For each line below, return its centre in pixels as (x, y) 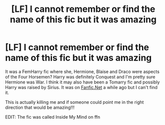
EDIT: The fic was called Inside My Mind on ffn (53, 117)
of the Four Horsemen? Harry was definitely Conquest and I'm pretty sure (80, 77)
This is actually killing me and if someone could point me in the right (75, 102)
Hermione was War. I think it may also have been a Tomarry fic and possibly (82, 82)
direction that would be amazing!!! (40, 107)
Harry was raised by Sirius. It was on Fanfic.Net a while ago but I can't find (81, 87)
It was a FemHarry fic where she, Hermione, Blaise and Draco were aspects (82, 71)
